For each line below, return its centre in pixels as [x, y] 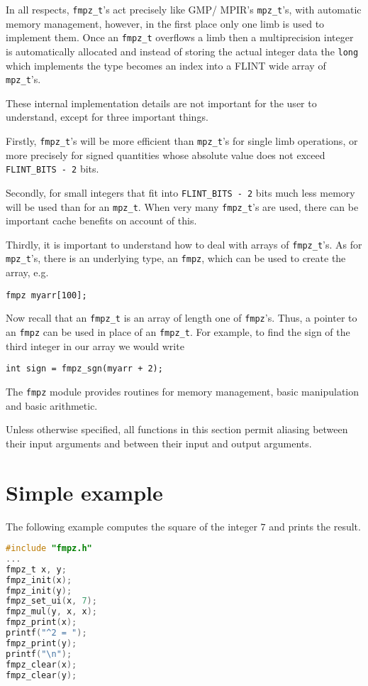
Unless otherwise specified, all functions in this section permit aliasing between [177, 429]
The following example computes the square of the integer [132, 526]
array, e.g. [27, 272]
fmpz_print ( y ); [41, 643]
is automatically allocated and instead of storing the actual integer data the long [182, 51]
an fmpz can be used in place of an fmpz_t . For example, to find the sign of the [178, 332]
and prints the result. [315, 526]
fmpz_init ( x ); [39, 580]
